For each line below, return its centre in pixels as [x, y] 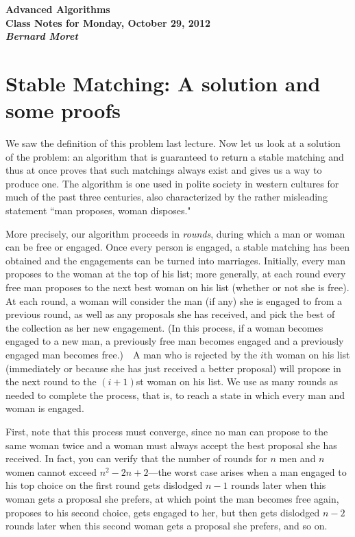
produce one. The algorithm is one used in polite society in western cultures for [172, 183]
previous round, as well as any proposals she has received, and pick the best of [170, 314]
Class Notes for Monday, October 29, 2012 [108, 22]
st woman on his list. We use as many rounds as [237, 381]
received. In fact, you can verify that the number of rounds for [136, 458]
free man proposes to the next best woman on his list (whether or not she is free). [177, 287]
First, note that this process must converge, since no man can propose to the [167, 431]
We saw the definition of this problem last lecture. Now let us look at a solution [173, 143]
